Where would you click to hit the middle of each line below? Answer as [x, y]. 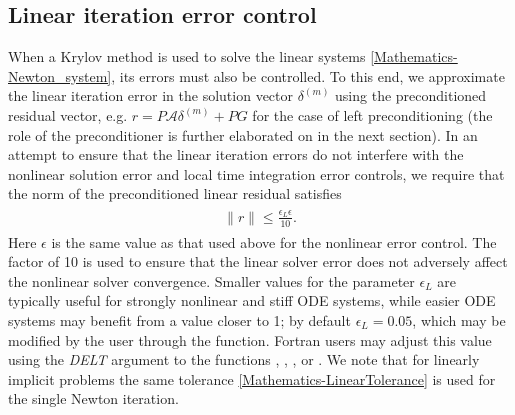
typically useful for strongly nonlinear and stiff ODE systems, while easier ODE [252, 300]
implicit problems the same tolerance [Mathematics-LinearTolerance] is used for [252, 378]
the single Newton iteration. [93, 398]
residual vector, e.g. [68, 114]
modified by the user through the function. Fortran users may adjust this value [250, 339]
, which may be [459, 319]
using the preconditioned [411, 95]
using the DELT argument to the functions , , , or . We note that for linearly [244, 359]
